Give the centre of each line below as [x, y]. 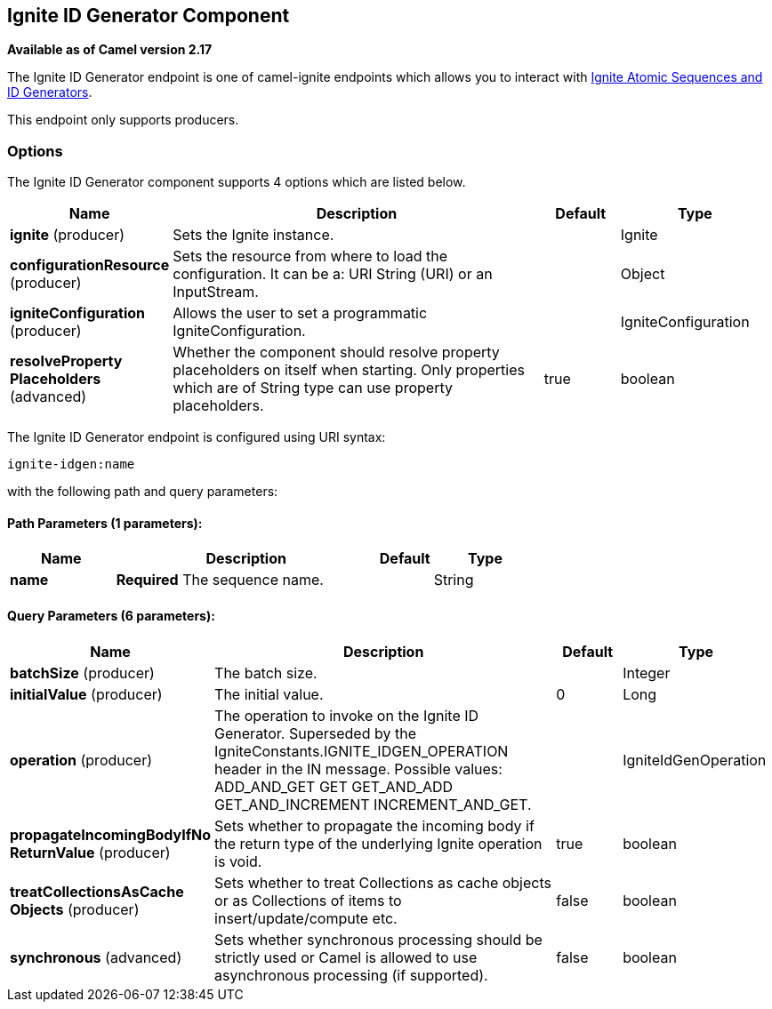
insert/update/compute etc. [306, 918]
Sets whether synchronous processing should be [378, 939]
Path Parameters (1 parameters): [105, 523]
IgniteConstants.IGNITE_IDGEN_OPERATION [362, 751]
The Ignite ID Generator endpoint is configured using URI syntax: [197, 437]
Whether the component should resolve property [336, 352]
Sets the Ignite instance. [253, 235]
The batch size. [266, 673]
